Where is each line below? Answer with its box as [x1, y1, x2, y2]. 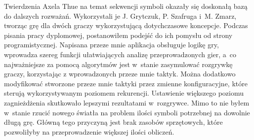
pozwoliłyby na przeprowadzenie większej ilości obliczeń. [4, 126, 174, 137]
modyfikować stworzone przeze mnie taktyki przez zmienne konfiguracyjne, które [4, 78, 248, 88]
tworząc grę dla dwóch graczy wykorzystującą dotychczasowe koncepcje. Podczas [4, 20, 248, 31]
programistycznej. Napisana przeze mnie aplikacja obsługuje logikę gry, [4, 39, 219, 50]
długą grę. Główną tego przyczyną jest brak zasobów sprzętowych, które [4, 117, 223, 127]
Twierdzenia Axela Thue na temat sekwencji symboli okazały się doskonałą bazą [4, 1, 248, 11]
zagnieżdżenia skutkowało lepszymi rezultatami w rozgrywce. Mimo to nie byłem [4, 97, 250, 107]
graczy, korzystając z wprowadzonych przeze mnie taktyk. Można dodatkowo [4, 69, 236, 79]
